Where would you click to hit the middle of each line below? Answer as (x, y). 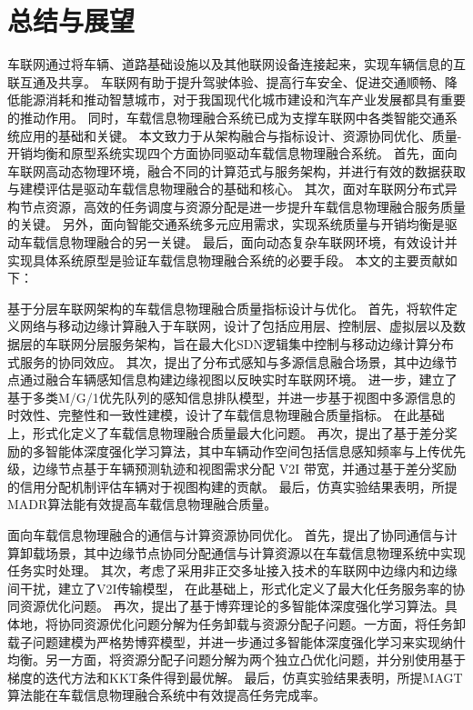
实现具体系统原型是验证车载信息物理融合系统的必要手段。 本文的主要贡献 (226, 260)
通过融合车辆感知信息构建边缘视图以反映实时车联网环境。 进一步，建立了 (238, 380)
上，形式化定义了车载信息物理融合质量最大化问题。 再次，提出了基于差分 (226, 433)
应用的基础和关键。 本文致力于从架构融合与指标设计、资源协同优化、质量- (241, 135)
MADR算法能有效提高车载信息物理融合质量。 (142, 504)
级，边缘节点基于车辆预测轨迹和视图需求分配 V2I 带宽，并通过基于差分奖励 (232, 469)
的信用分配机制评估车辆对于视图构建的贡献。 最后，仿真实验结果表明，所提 (232, 486)
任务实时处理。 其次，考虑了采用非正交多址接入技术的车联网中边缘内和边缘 (232, 570)
